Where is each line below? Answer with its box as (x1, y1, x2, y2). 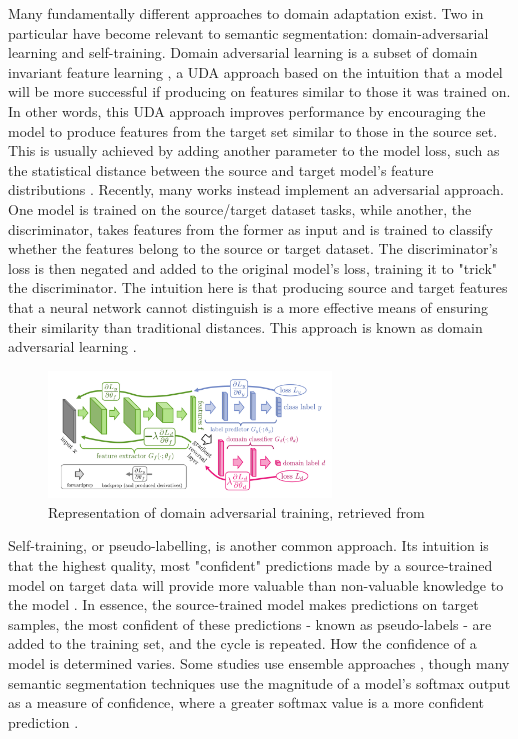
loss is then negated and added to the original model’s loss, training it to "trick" (8, 257, 498, 278)
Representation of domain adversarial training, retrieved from (48, 501, 425, 522)
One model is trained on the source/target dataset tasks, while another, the (8, 198, 472, 219)
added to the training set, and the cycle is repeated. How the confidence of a (8, 633, 477, 654)
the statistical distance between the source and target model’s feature (8, 159, 434, 180)
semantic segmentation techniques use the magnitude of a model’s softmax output (8, 672, 511, 693)
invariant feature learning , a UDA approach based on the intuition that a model (8, 61, 503, 82)
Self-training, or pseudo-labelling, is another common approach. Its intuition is (8, 535, 489, 556)
